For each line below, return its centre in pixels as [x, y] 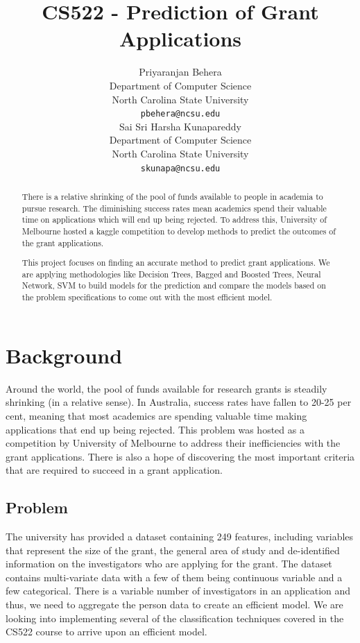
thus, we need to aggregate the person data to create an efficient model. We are [174, 605]
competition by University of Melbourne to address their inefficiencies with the [173, 443]
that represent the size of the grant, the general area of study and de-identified [173, 550]
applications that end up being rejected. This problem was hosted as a [155, 429]
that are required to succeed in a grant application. [114, 470]
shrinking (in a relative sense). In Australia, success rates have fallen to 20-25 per [179, 402]
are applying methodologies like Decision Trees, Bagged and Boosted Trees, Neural [171, 274]
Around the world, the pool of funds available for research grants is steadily [166, 388]
